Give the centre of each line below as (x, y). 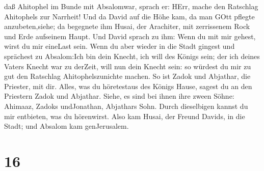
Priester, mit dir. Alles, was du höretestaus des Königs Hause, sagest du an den (128, 86)
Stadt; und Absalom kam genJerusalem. (67, 126)
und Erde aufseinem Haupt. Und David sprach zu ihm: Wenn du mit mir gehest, (130, 36)
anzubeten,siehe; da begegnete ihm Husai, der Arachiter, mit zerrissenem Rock (127, 26)
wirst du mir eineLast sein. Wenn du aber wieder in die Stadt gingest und (120, 46)
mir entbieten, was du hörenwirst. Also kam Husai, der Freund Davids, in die (125, 116)
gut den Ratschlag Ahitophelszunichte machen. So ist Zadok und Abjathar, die (127, 76)
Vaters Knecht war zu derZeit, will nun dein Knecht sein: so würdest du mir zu (128, 66)
